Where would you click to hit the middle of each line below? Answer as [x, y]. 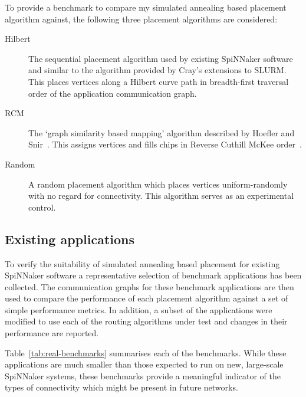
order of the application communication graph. [113, 93]
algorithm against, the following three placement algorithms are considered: [141, 19]
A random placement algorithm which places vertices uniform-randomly [158, 184]
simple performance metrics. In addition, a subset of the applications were [139, 309]
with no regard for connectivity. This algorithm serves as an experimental [161, 196]
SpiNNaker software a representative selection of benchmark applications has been [153, 275]
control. [42, 207]
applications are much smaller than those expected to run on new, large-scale [144, 364]
